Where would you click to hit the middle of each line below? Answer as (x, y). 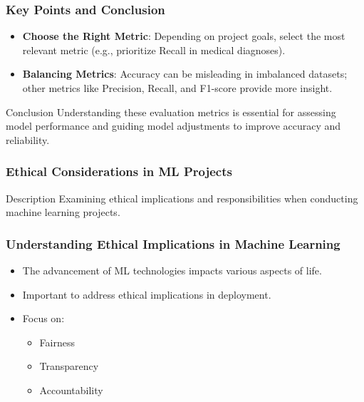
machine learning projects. (63, 212)
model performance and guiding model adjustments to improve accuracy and (173, 126)
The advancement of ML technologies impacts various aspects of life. (172, 270)
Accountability (71, 390)
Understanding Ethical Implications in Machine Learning (173, 243)
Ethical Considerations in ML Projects (119, 171)
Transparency (69, 366)
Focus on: (43, 318)
